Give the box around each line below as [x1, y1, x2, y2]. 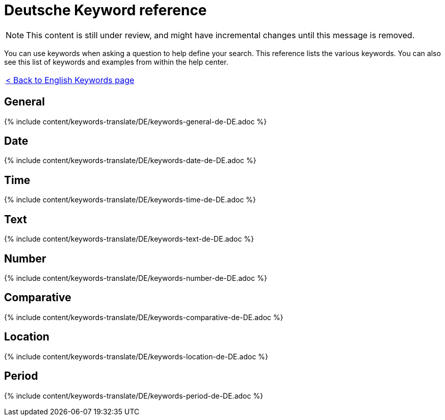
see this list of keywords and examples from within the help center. [4, 57, 228, 66]
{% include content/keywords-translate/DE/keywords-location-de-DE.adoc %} [4, 352, 269, 361]
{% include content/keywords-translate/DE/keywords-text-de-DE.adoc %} [4, 234, 254, 244]
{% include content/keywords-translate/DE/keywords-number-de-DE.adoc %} [4, 273, 267, 282]
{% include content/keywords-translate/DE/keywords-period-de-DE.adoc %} [4, 391, 264, 400]
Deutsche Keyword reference [4, 2, 207, 19]
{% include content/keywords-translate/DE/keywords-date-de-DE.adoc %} [4, 156, 256, 165]
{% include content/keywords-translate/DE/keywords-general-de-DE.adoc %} [4, 117, 267, 126]
